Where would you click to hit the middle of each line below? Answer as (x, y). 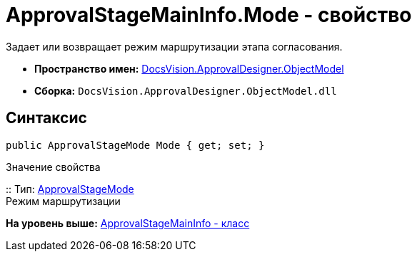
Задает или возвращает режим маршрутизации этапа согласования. (174, 46)
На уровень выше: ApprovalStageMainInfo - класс (128, 223)
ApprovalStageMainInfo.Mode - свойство (209, 15)
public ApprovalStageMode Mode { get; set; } (135, 145)
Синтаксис (46, 118)
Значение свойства (53, 167)
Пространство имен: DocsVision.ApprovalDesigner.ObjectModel (189, 68)
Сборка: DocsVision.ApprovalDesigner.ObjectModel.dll (186, 90)
